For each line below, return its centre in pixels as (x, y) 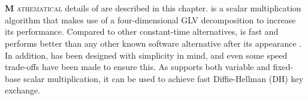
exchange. (23, 90)
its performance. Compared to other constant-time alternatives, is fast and (142, 31)
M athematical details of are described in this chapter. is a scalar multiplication (153, 8)
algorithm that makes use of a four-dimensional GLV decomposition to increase (150, 19)
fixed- (283, 67)
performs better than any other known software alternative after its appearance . (153, 43)
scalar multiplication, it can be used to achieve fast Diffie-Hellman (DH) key (164, 78)
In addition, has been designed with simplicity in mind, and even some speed (146, 55)
